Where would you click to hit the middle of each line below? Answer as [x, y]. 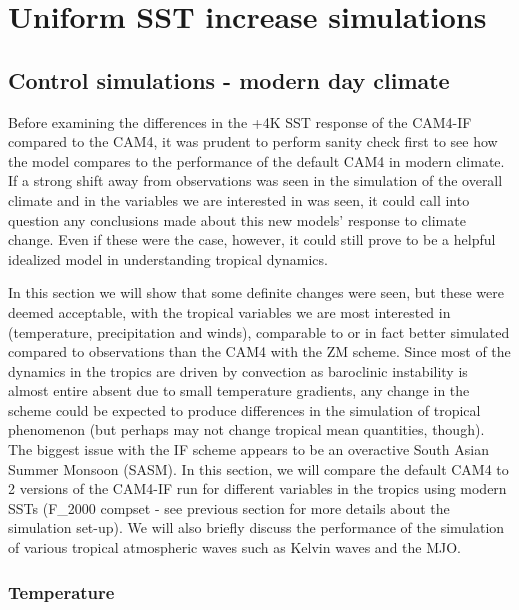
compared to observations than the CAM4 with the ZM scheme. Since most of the [259, 351]
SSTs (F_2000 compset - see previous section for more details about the [229, 507]
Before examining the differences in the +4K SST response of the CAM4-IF [240, 121]
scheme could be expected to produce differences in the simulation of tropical [244, 409]
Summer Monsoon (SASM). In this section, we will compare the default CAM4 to [258, 468]
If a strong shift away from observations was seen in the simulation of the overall [255, 180]
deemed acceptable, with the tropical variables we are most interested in [229, 311]
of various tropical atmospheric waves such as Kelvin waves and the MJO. [235, 547]
